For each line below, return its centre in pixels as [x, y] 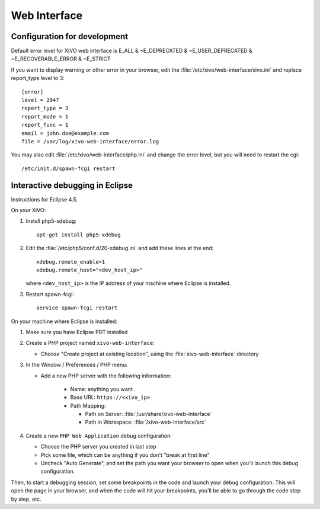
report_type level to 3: [38, 78]
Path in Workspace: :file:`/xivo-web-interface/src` [146, 422]
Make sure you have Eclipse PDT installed [77, 332]
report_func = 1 [45, 125]
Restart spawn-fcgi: [50, 294]
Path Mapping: [88, 405]
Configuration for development [70, 36]
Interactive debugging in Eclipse [72, 185]
